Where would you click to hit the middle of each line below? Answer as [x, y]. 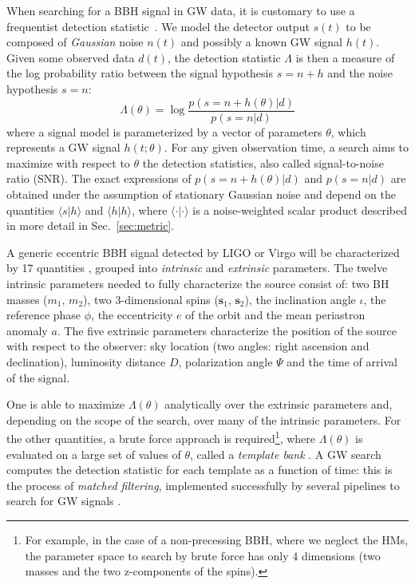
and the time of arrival [342, 361]
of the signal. [38, 377]
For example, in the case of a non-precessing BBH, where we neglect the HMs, [217, 539]
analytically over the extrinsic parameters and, [279, 404]
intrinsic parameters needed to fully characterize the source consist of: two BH [198, 283]
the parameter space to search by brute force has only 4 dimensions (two [203, 555]
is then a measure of [345, 57]
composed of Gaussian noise [75, 42]
